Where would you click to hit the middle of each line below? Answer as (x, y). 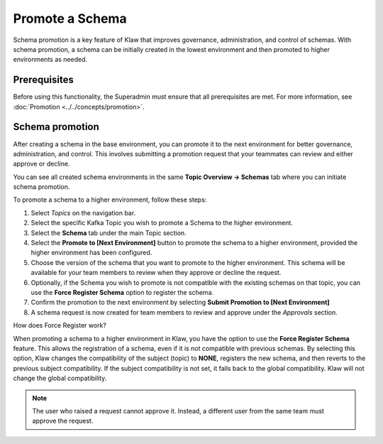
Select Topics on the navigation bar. (83, 212)
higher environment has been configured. (91, 253)
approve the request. (63, 421)
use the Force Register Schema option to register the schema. (122, 292)
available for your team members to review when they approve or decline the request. (156, 273)
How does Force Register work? (60, 325)
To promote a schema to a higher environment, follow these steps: (110, 200)
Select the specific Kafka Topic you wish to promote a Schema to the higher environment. (162, 223)
